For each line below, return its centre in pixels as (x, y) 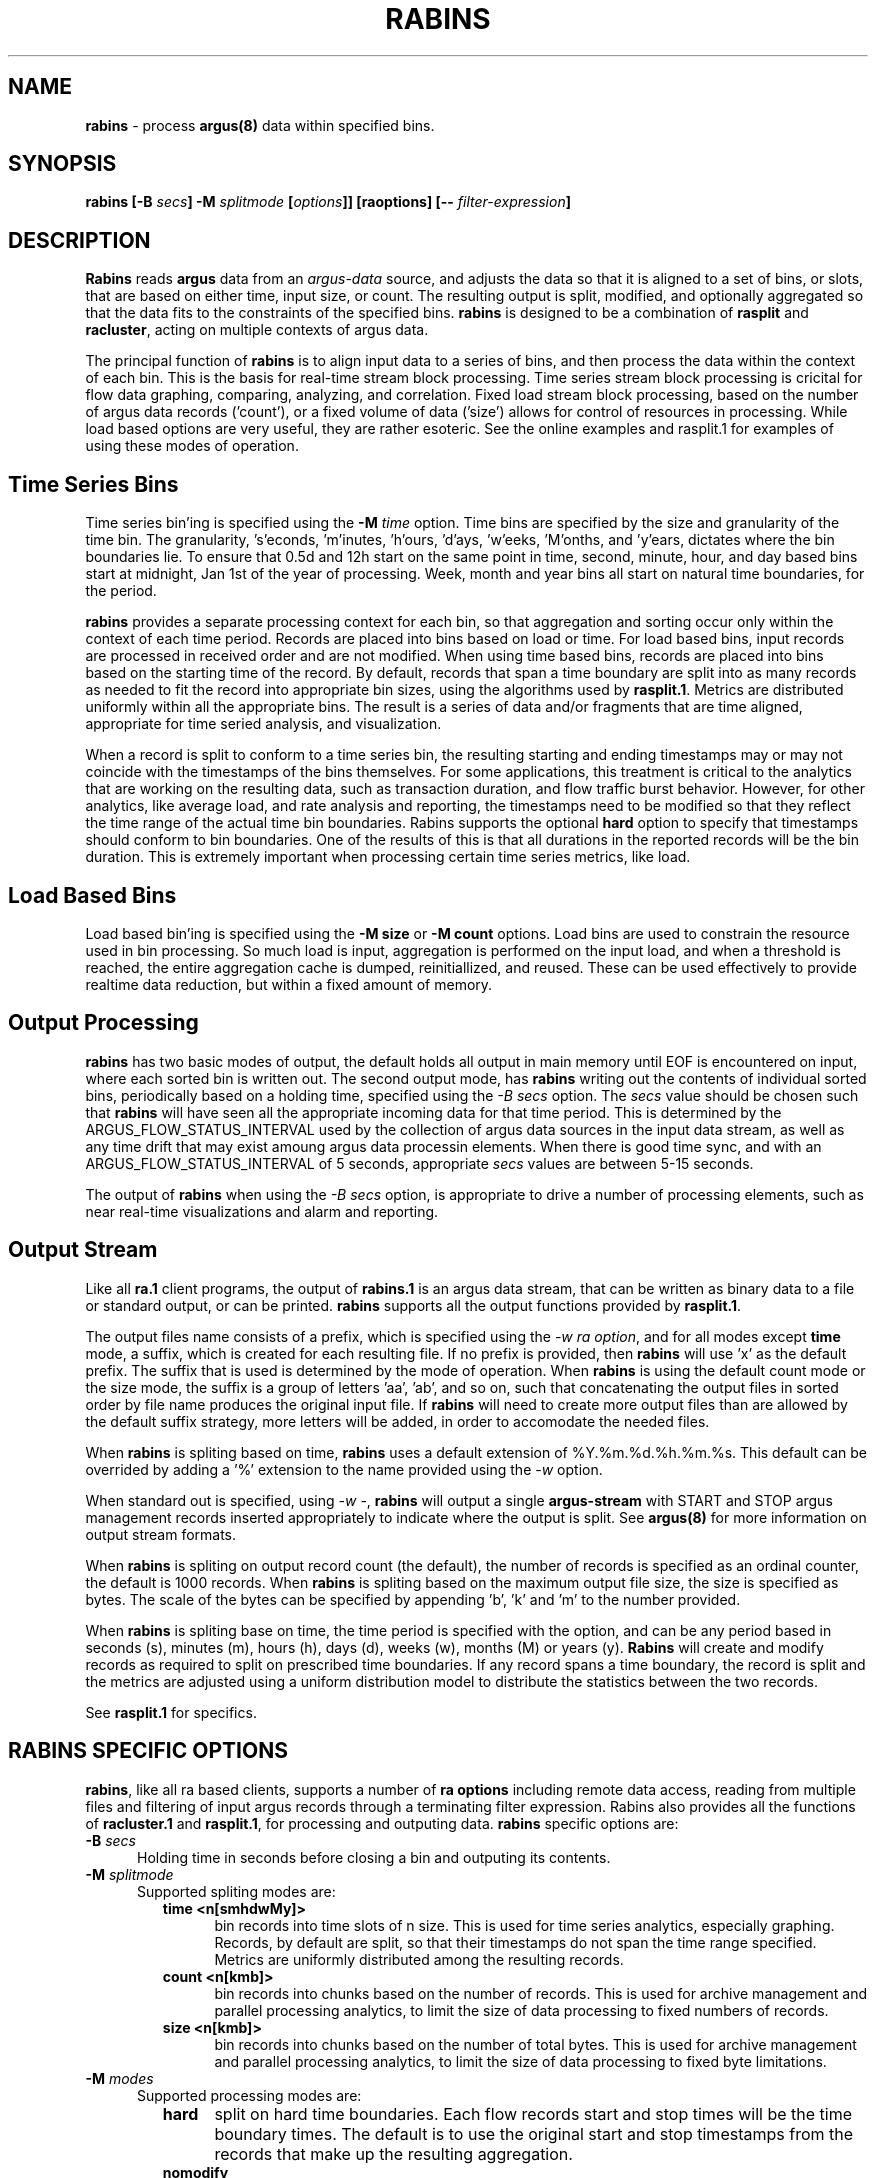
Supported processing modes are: (249, 2095)
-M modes (119, 2078)
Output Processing (103, 1023)
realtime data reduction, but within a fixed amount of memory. (289, 984)
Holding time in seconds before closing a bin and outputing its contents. (374, 1857)
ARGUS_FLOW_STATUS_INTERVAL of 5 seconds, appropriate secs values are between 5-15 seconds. (419, 1163)
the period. (121, 591)
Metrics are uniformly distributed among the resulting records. (419, 1959)
